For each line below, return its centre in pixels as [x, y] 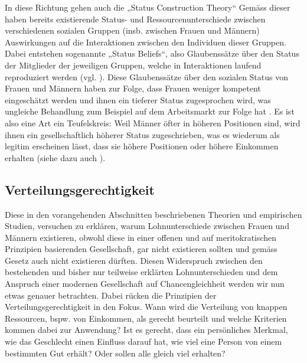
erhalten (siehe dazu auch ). [55, 157]
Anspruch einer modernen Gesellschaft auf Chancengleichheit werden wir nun [145, 284]
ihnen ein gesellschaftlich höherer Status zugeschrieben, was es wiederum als [142, 134]
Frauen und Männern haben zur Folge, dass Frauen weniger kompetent [133, 88]
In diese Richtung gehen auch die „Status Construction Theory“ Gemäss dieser [148, 7]
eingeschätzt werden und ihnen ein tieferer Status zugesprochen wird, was [138, 99]
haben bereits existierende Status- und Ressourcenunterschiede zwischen [135, 19]
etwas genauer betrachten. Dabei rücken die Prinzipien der [111, 295]
